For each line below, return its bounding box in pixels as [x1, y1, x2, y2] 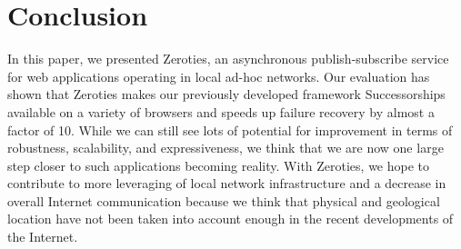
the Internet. [7, 227, 78, 246]
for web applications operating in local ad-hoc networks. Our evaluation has [7, 66, 430, 85]
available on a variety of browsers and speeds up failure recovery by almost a [7, 102, 435, 121]
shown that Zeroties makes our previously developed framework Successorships [7, 85, 446, 104]
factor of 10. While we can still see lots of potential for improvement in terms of [7, 120, 453, 139]
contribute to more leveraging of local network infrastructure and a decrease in [7, 174, 446, 193]
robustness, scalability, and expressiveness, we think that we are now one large [7, 138, 444, 157]
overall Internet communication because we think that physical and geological [7, 191, 440, 210]
